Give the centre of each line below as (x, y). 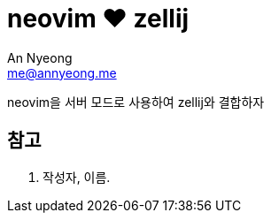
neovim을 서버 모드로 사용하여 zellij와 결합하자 (136, 102)
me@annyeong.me (62, 72)
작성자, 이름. (77, 177)
